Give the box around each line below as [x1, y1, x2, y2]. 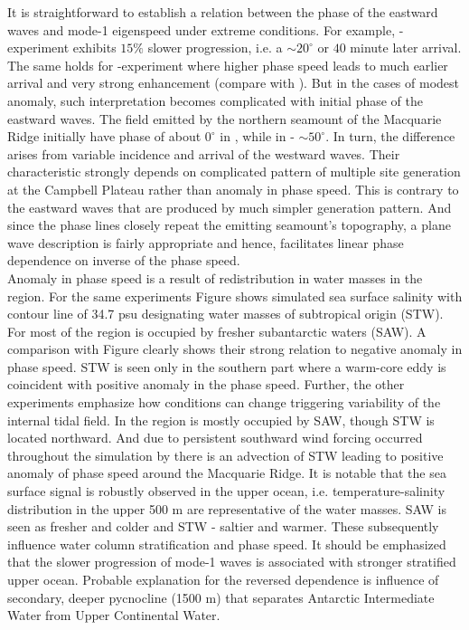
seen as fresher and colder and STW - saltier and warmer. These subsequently [7, 517, 439, 536]
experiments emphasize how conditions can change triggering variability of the [7, 393, 441, 412]
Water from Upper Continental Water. [7, 606, 220, 625]
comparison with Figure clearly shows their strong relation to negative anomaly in [7, 339, 463, 358]
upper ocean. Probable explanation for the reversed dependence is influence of [7, 570, 439, 588]
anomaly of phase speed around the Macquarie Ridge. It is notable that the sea [7, 463, 446, 482]
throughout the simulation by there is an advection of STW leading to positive [7, 445, 444, 464]
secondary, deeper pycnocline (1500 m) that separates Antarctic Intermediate [7, 587, 435, 606]
